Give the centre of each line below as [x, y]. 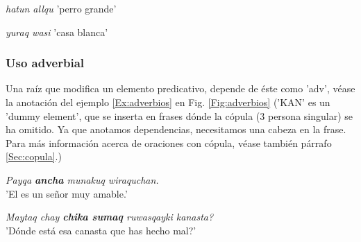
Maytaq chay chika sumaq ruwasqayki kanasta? [110, 217]
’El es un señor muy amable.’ [67, 193]
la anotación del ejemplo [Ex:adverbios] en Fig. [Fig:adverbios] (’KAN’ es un [168, 102]
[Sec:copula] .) [34, 156]
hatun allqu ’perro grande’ [61, 8]
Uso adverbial [45, 63]
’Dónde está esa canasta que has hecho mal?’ [101, 230]
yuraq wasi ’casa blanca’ [57, 32]
